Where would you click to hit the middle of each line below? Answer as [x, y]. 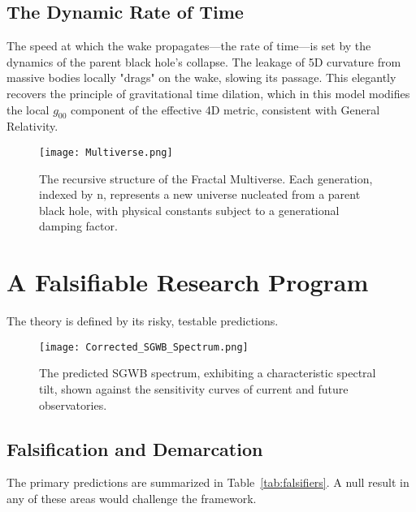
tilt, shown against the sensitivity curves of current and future [194, 388]
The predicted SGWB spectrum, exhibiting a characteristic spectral [208, 373]
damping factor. [78, 226]
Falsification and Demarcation [135, 448]
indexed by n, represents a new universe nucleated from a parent [200, 194]
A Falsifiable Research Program [188, 282]
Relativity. [32, 126]
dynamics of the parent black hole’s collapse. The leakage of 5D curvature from [204, 61]
